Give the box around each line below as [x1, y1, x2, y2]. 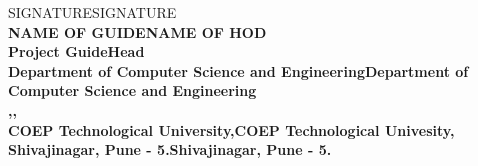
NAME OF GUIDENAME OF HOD [8, 21, 267, 42]
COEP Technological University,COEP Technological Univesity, [8, 119, 455, 140]
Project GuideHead [8, 41, 145, 62]
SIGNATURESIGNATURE [8, 2, 177, 22]
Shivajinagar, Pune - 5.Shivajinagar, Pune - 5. [8, 139, 332, 160]
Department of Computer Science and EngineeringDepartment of [8, 60, 469, 81]
